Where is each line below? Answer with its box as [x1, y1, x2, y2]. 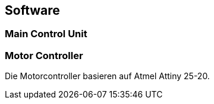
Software [5, 3, 60, 18]
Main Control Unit [5, 28, 87, 40]
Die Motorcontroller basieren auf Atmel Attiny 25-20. [5, 71, 210, 82]
